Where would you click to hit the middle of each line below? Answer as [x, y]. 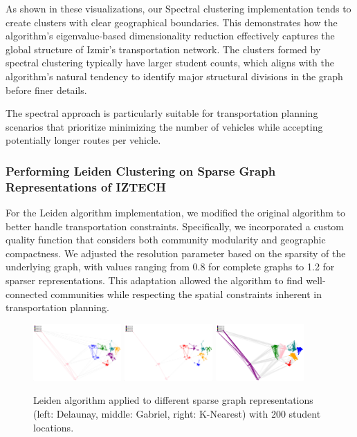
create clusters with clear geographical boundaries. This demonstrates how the [172, 22]
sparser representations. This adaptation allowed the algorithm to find [154, 280]
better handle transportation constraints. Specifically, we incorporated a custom [175, 226]
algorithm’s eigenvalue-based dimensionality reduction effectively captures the [170, 36]
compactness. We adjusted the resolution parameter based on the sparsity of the [176, 253]
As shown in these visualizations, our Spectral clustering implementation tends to [178, 8]
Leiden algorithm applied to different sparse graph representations [173, 400]
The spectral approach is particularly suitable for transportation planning [162, 113]
